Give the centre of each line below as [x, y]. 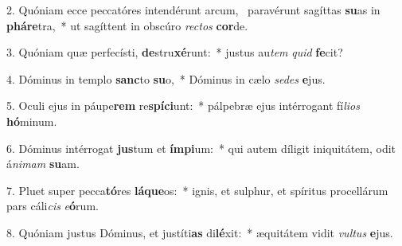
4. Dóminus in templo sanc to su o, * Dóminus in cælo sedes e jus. [166, 78]
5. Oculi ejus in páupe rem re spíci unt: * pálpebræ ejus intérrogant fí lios [183, 105]
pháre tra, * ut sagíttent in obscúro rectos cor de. [127, 25]
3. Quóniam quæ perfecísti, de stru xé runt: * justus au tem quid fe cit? [175, 52]
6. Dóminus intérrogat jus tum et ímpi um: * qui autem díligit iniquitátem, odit [201, 148]
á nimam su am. [43, 164]
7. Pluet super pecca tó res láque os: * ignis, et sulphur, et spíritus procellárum [197, 190]
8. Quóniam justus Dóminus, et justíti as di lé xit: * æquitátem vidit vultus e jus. [200, 232]
